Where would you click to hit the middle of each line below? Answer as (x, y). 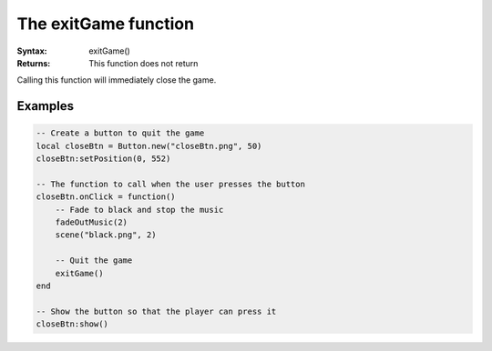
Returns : (34, 63)
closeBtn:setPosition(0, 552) (103, 159)
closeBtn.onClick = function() (106, 197)
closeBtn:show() (72, 324)
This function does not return (143, 63)
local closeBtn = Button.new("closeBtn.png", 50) (149, 146)
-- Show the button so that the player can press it (156, 311)
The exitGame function (106, 24)
